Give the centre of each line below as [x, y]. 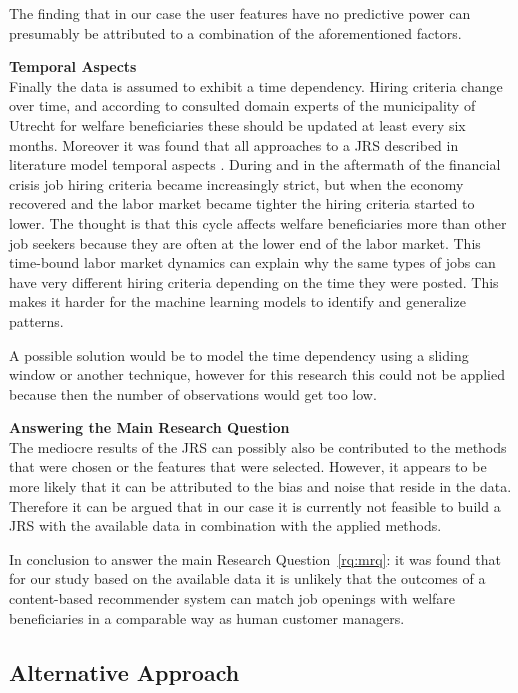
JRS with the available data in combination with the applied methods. [225, 525]
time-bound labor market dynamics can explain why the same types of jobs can [252, 262]
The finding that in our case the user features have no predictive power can [240, 13]
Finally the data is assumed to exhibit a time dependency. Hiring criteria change [256, 85]
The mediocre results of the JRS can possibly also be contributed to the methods [258, 446]
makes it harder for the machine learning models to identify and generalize [237, 301]
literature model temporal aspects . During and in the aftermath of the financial [255, 164]
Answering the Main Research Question [149, 427]
